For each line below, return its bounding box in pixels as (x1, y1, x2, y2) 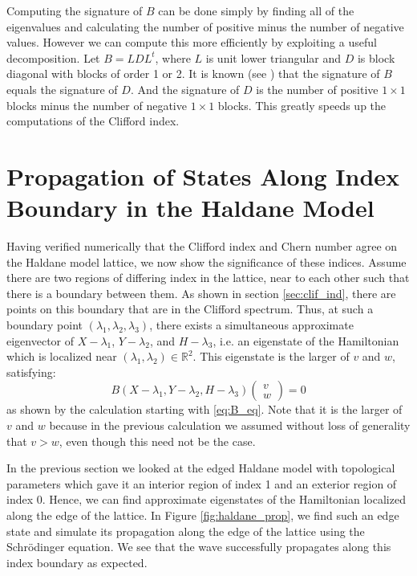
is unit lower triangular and (205, 49, 341, 66)
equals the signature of (6, 80, 118, 97)
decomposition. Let (6, 49, 100, 66)
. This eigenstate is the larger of (192, 348, 350, 365)
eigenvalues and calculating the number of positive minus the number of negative (6, 18, 404, 35)
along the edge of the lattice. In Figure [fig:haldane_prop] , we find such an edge (6, 506, 399, 523)
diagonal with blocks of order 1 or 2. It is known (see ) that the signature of (6, 65, 380, 82)
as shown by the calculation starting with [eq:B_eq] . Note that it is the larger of (6, 401, 403, 418)
